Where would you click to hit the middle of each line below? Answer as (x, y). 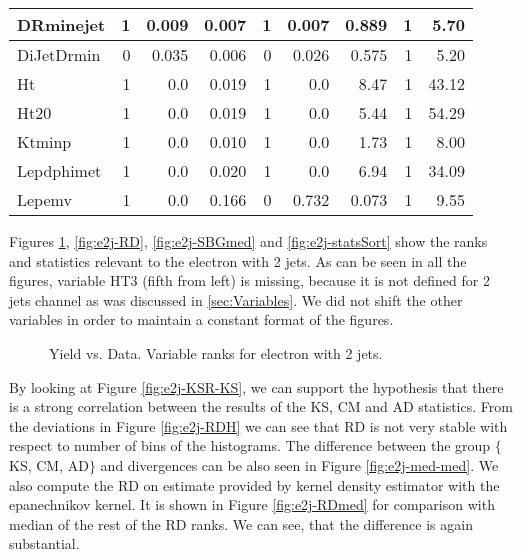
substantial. (44, 543)
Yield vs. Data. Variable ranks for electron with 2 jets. (216, 352)
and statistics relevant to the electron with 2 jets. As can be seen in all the (238, 260)
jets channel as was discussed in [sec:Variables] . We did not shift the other (236, 299)
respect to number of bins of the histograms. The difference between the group (250, 445)
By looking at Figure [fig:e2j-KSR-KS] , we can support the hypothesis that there (256, 386)
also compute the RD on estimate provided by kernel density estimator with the (254, 484)
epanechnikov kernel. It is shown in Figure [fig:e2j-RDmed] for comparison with (252, 504)
